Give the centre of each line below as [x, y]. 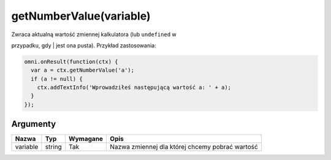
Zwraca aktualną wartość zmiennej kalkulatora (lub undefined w [94, 34]
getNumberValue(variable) [81, 16]
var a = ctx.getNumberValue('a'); [83, 70]
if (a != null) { [57, 79]
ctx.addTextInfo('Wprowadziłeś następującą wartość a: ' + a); [134, 88]
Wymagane [86, 139]
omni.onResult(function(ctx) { [71, 62]
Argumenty [34, 124]
